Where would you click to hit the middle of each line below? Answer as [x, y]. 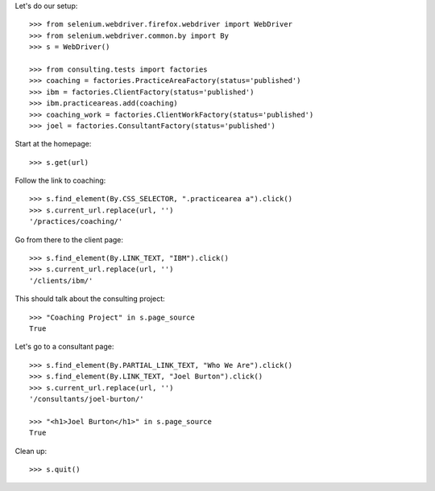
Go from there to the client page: [69, 239]
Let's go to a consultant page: [64, 347]
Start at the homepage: [53, 144]
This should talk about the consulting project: [90, 299]
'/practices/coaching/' [76, 222]
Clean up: [31, 451]
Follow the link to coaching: [60, 180]
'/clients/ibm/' [61, 281]
